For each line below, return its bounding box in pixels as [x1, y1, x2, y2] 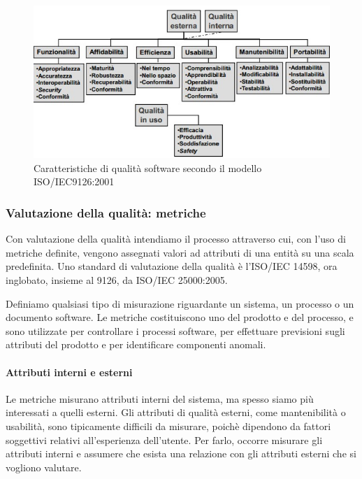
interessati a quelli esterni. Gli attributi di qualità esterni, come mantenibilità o [6, 405, 346, 420]
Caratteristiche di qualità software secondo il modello [34, 160, 262, 175]
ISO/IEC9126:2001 [34, 174, 115, 189]
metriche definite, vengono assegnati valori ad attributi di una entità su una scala [6, 245, 354, 259]
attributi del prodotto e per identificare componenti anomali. [6, 337, 266, 352]
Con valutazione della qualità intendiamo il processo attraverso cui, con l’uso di [6, 231, 346, 246]
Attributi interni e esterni [6, 364, 133, 379]
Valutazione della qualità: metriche [6, 203, 206, 221]
